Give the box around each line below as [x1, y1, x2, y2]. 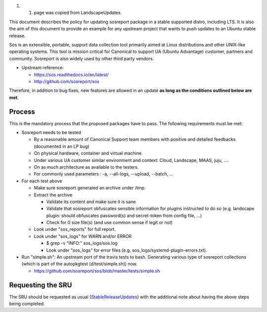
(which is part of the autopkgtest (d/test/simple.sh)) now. [21, 261, 138, 267]
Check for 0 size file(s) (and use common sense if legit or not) [46, 220, 173, 225]
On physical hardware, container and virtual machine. [34, 150, 143, 156]
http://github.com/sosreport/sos [34, 78, 100, 84]
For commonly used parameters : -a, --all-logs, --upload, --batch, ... [34, 171, 174, 177]
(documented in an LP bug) [34, 143, 90, 149]
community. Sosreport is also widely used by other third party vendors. [9, 55, 154, 61]
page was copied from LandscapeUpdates [34, 10, 121, 16]
